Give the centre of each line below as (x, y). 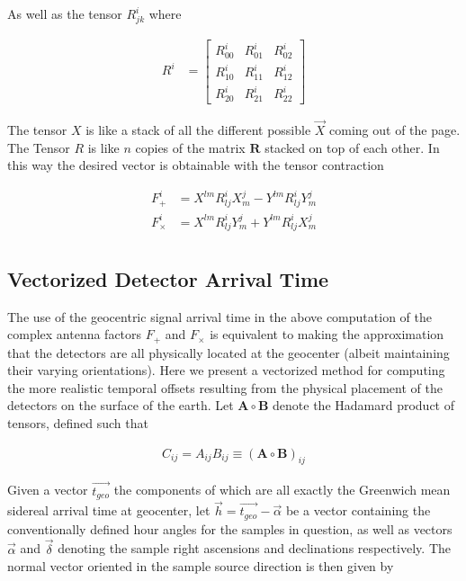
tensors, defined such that (78, 422)
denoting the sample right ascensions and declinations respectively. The (254, 548)
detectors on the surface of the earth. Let (121, 405)
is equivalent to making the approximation (327, 334)
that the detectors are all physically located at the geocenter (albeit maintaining (229, 352)
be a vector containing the (358, 510)
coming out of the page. (395, 129)
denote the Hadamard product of (363, 405)
